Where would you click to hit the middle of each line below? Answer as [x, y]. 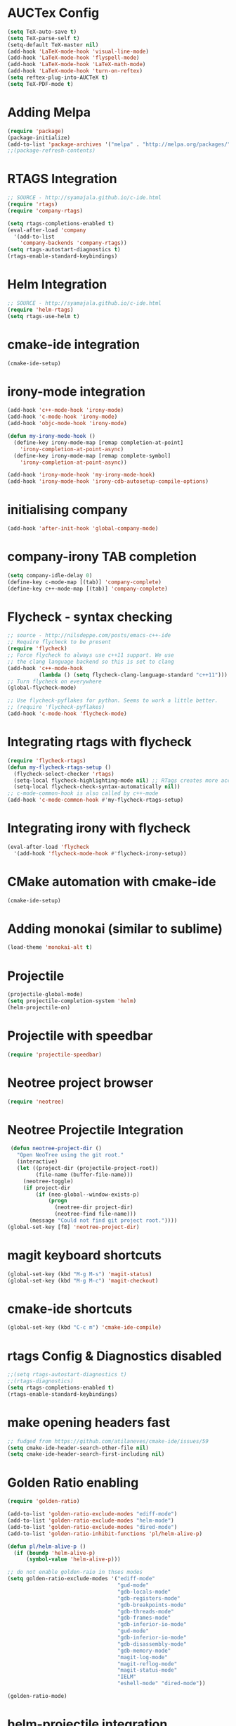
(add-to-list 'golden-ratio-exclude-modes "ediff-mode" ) [92, 1514]
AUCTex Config [53, 13]
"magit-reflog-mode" [147, 1664]
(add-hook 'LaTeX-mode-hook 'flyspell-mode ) [73, 58]
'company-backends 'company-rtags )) [74, 243]
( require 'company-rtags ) [45, 210]
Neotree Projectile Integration [96, 1129]
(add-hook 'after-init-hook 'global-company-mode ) [83, 529]
